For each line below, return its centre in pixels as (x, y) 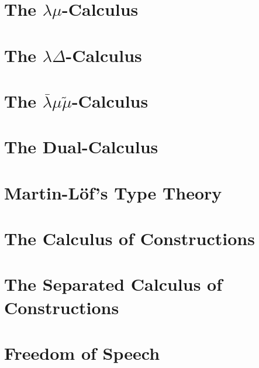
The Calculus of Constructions (129, 238)
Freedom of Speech (82, 353)
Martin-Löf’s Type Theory (113, 192)
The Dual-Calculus (81, 147)
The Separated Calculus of (113, 284)
